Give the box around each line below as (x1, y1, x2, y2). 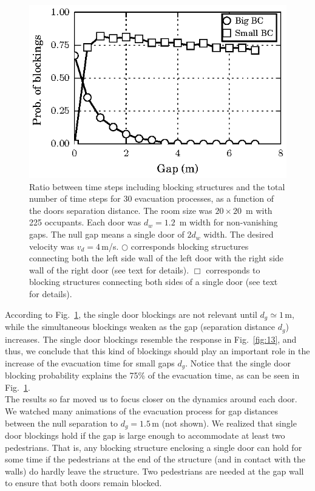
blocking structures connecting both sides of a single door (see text (29, 275, 278, 288)
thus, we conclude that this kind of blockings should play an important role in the (5, 345, 310, 357)
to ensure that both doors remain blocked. (5, 476, 162, 489)
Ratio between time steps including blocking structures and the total (29, 180, 285, 193)
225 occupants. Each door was (29, 216, 141, 228)
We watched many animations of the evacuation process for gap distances (5, 404, 278, 417)
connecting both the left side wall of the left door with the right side (29, 252, 284, 264)
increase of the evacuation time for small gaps (5, 356, 175, 369)
